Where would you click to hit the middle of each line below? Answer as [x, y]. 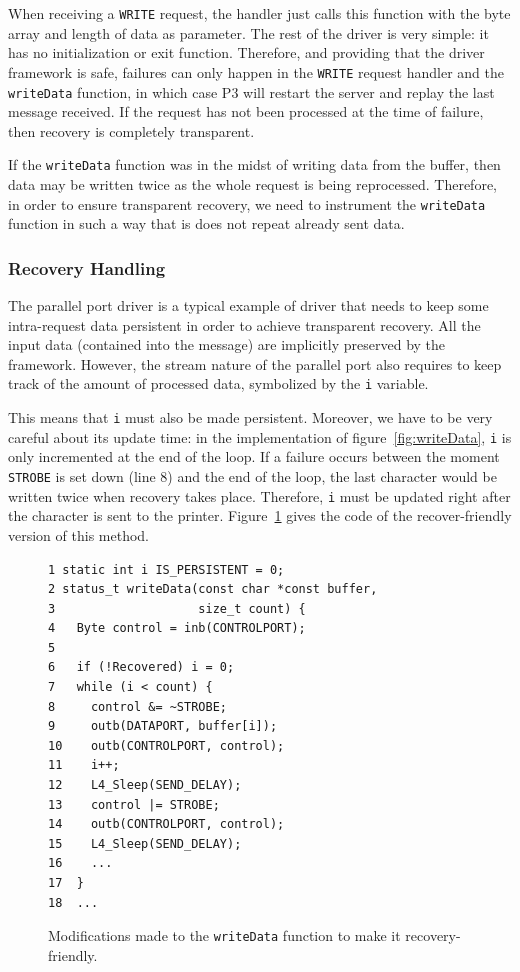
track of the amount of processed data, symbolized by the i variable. [218, 383]
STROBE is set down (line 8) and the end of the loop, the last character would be [252, 476]
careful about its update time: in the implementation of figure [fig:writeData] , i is [260, 436]
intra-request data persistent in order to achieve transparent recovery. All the [244, 324]
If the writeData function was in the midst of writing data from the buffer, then [254, 164]
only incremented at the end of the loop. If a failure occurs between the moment [254, 456]
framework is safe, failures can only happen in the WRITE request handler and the [256, 71]
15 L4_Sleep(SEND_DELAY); [145, 843]
